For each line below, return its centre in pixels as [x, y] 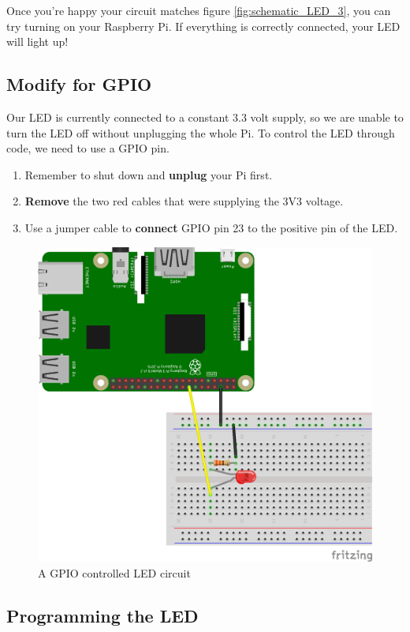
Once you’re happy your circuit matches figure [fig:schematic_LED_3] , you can [199, 10]
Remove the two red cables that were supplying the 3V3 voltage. [184, 201]
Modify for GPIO [79, 84]
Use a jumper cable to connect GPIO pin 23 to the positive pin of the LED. [211, 227]
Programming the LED [102, 615]
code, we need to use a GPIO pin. [88, 148]
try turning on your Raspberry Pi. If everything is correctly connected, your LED [203, 26]
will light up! [37, 41]
